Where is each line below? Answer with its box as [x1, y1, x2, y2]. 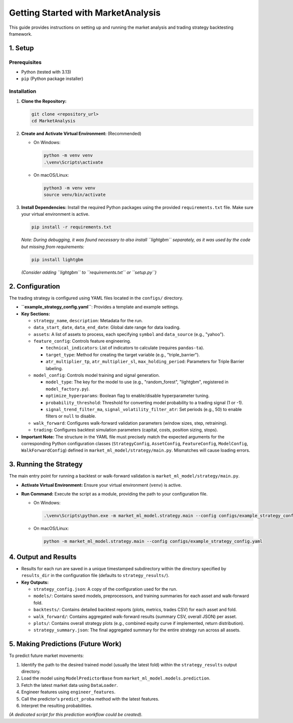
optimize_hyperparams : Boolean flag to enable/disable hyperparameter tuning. [45, 393, 210, 399]
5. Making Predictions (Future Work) [9, 640, 122, 648]
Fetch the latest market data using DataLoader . [21, 682, 118, 688]
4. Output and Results [9, 553, 77, 561]
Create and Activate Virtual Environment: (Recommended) [21, 130, 142, 136]
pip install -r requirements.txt [31, 225, 112, 230]
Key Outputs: [21, 579, 49, 585]
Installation [9, 88, 37, 95]
